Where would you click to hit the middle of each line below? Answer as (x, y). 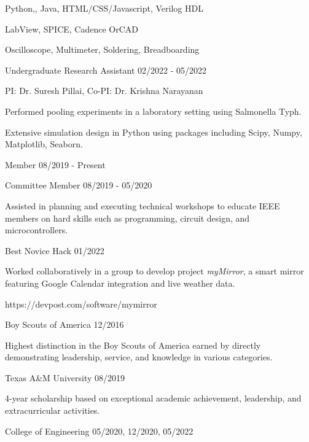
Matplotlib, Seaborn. (44, 144)
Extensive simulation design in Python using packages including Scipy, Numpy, (154, 132)
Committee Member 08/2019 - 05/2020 (79, 185)
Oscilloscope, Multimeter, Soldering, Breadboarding (102, 49)
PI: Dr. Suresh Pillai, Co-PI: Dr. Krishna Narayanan (104, 91)
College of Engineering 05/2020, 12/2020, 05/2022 (99, 431)
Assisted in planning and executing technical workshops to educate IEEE (143, 205)
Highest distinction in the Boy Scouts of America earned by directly (133, 345)
